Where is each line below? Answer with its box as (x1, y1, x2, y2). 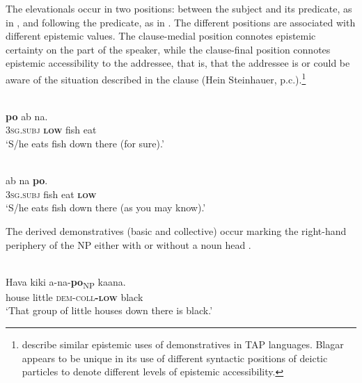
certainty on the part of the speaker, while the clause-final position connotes (6, 42, 331, 56)
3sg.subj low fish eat (6, 122, 97, 137)
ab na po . (6, 173, 48, 188)
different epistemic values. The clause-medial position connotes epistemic (6, 28, 316, 43)
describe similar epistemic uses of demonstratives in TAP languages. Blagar (22, 337, 344, 352)
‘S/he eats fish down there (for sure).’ (6, 136, 164, 150)
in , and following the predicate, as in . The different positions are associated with (6, 15, 356, 29)
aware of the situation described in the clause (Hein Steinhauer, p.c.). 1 (6, 70, 306, 86)
